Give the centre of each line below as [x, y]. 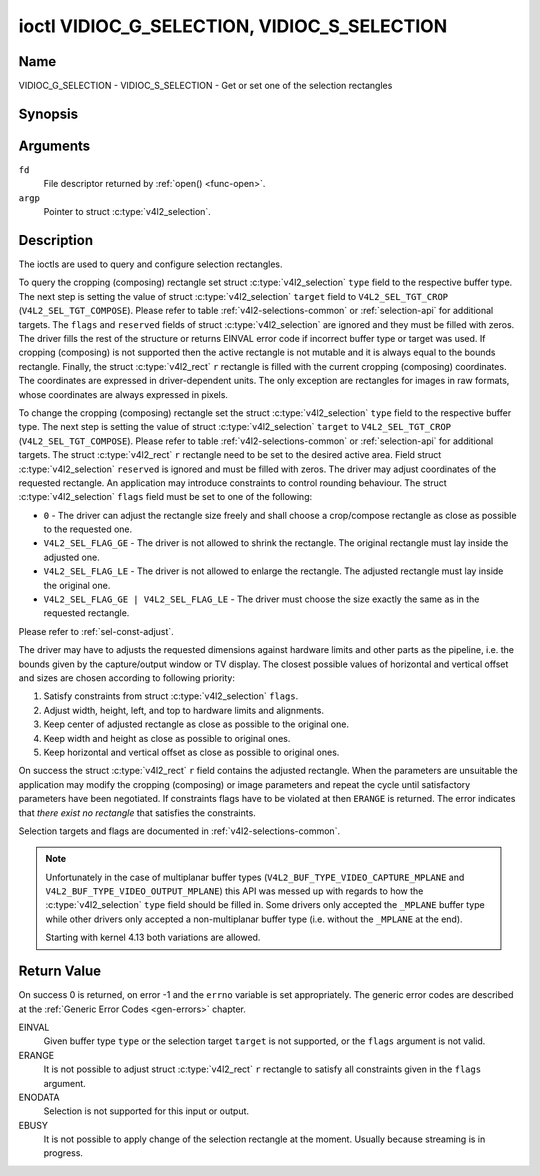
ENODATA [39, 1097]
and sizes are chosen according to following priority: [126, 678]
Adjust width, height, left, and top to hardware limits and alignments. [184, 710]
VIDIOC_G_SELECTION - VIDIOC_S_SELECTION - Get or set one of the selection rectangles [205, 86]
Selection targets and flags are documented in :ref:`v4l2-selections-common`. [179, 831]
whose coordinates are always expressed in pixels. [123, 394]
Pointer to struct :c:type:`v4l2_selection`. [127, 212]
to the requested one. [88, 529]
